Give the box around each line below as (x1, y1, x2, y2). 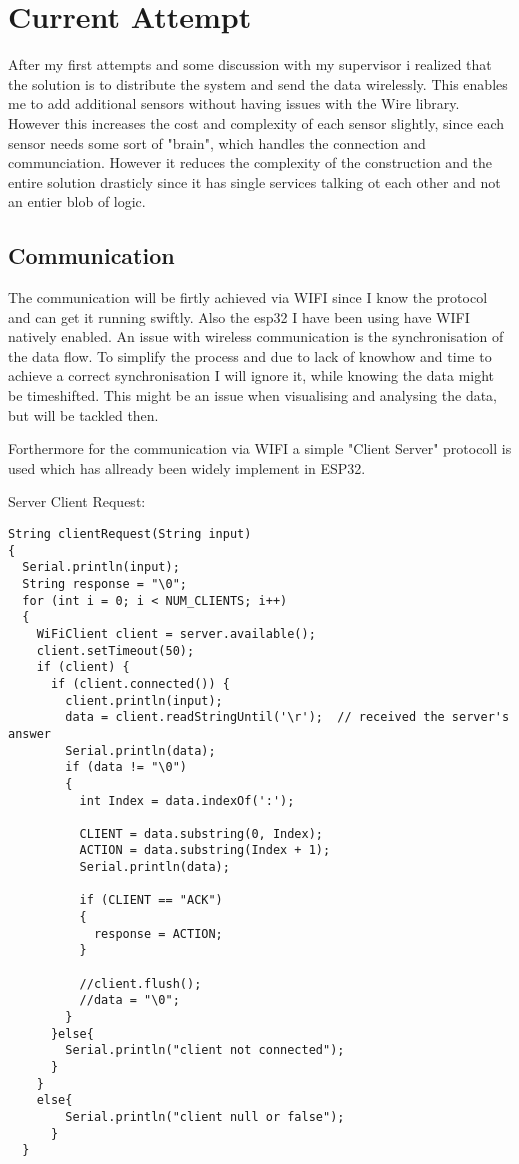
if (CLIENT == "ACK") (79, 893, 223, 908)
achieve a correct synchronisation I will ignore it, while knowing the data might (8, 365, 495, 386)
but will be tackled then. (8, 404, 159, 425)
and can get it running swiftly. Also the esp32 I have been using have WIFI (8, 306, 470, 327)
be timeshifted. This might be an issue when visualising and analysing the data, (8, 385, 498, 406)
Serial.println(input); (22, 560, 180, 575)
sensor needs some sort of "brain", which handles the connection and (8, 132, 426, 153)
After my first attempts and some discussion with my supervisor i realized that (8, 54, 492, 75)
